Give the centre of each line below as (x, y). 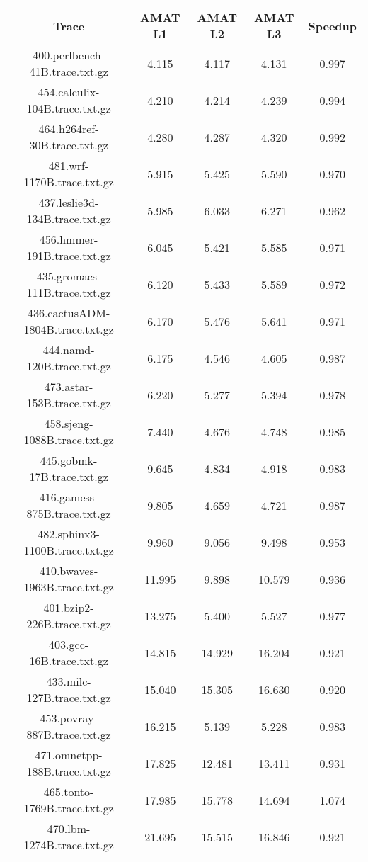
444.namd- (69, 350)
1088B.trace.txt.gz (69, 439)
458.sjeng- (69, 423)
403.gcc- (69, 644)
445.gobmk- (69, 460)
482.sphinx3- (69, 534)
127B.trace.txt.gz (69, 697)
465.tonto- (69, 792)
